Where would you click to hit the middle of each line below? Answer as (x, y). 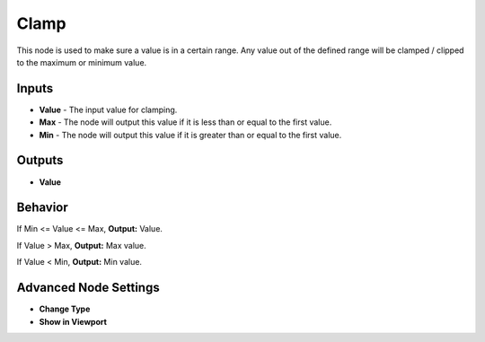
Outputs (40, 160)
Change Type (65, 309)
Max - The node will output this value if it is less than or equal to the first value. (185, 122)
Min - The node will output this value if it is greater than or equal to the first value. (190, 135)
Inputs (35, 88)
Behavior (43, 208)
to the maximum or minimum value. (82, 62)
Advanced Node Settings (88, 288)
